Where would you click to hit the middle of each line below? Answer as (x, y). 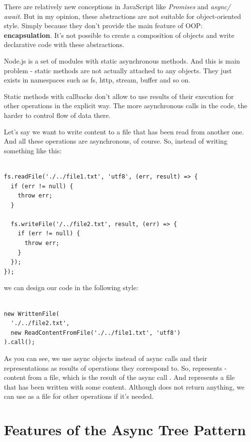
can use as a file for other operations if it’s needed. (79, 396)
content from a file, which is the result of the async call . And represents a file (119, 377)
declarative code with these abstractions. (64, 44)
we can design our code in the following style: (71, 287)
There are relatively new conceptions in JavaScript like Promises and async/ (117, 6)
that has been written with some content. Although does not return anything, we (124, 386)
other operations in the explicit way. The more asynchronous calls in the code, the (126, 106)
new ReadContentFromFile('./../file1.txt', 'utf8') (96, 333)
